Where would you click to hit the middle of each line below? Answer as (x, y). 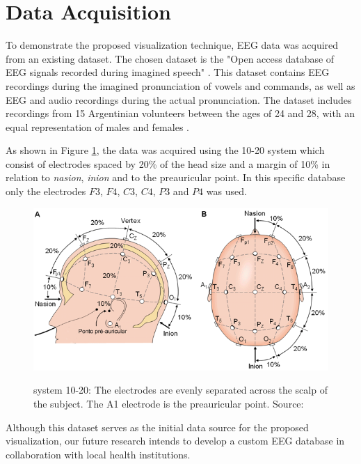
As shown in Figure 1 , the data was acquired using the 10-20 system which (165, 150)
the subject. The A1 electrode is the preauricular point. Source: (169, 404)
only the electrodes (46, 191)
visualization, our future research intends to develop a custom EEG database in (175, 441)
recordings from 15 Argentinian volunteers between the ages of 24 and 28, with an (180, 113)
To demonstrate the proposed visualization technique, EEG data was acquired (172, 45)
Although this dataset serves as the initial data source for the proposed (157, 427)
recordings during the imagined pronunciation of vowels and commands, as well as (180, 85)
